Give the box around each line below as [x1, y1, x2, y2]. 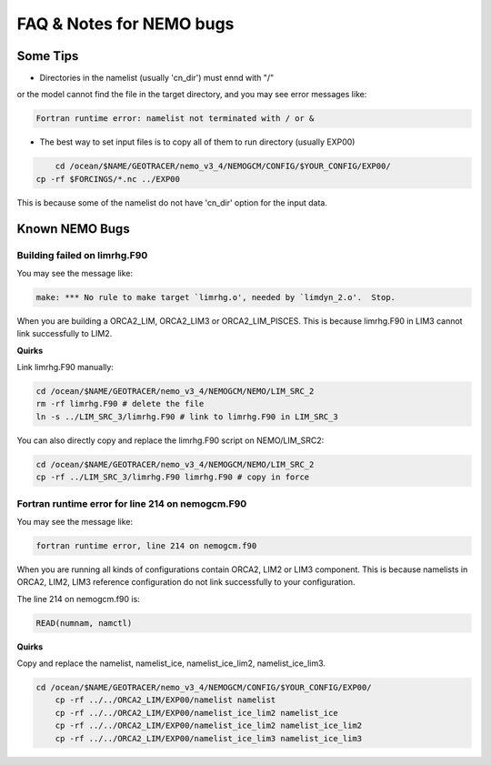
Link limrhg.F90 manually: [16, 362, 114, 373]
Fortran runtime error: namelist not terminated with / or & [35, 114, 315, 124]
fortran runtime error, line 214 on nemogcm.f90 [35, 540, 257, 550]
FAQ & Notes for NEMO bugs [16, 14, 235, 34]
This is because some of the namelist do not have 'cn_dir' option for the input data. [16, 196, 327, 208]
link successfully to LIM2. [16, 328, 113, 339]
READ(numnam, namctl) [35, 618, 133, 628]
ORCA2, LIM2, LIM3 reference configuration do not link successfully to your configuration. [16, 577, 356, 588]
